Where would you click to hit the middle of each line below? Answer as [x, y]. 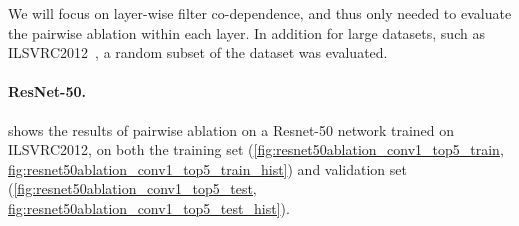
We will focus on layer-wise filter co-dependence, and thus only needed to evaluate [260, 13]
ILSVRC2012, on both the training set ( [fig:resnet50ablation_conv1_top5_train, [256, 149]
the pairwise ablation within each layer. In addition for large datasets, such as [246, 32]
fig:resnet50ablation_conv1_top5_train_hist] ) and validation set [207, 168]
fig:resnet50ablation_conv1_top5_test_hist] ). [149, 207]
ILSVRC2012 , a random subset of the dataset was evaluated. [198, 52]
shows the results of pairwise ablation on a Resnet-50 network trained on [231, 129]
